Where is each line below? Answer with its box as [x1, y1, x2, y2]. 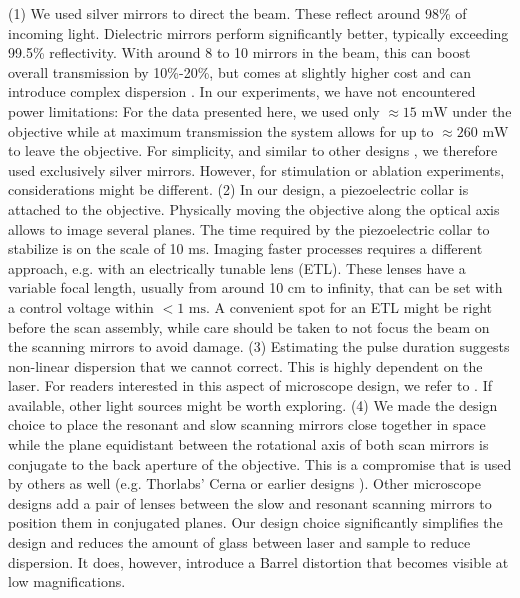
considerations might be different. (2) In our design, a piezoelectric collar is [8, 179, 469, 200]
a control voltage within [8, 296, 154, 317]
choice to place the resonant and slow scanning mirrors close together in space [8, 414, 486, 435]
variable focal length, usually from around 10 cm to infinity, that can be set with [8, 277, 503, 298]
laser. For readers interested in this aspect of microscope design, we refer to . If [8, 375, 493, 396]
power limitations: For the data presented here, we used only [8, 100, 380, 121]
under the [452, 100, 512, 121]
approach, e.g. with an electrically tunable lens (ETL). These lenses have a [8, 257, 466, 278]
